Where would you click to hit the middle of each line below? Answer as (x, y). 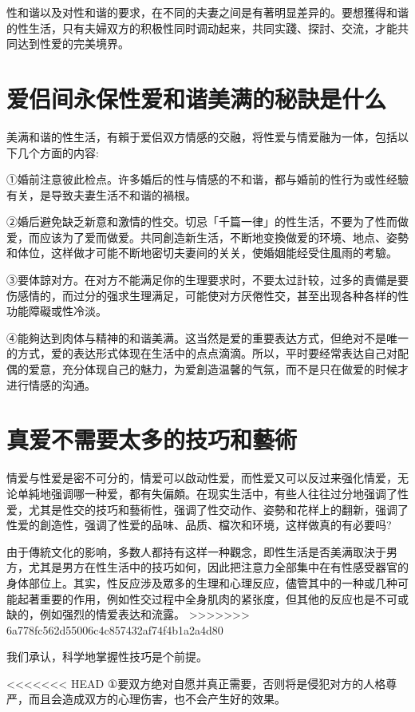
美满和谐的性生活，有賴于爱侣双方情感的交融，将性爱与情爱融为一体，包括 (202, 136)
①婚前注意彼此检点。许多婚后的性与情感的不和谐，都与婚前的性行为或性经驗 (207, 179)
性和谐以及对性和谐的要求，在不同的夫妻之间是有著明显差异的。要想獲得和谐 (207, 12)
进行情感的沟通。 (51, 384)
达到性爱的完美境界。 (73, 44)
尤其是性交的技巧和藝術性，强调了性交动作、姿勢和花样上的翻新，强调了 (218, 509)
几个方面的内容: (58, 152)
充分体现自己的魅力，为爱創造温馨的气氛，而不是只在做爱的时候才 (235, 369)
